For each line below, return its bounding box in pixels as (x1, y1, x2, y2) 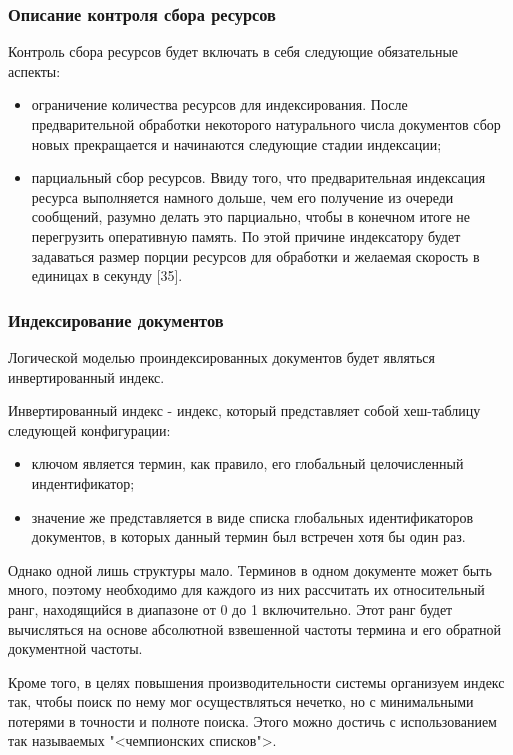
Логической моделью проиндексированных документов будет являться (8, 346, 435, 367)
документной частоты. (8, 638, 143, 659)
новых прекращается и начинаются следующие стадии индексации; (31, 133, 442, 154)
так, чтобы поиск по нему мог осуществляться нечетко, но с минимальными (8, 691, 474, 712)
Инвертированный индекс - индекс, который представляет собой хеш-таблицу (8, 400, 481, 421)
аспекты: (8, 60, 61, 81)
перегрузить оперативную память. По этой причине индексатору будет (31, 225, 461, 246)
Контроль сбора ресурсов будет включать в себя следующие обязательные (8, 41, 459, 62)
